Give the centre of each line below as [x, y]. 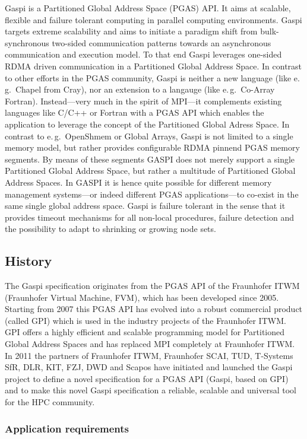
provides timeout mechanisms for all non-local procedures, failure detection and [150, 217]
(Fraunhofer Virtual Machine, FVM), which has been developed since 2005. [142, 297]
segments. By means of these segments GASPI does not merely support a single [150, 159]
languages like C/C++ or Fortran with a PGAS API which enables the [134, 112]
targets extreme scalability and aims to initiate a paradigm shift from [131, 31]
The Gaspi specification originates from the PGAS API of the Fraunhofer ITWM [152, 286]
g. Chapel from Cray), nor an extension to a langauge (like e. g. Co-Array [140, 89]
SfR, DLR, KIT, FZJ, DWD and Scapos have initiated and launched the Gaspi [149, 367]
